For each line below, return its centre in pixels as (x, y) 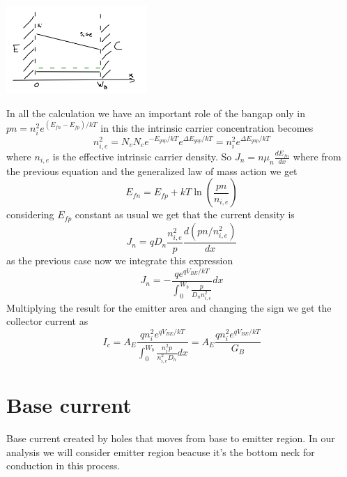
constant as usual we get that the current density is (185, 214)
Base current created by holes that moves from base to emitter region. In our (171, 438)
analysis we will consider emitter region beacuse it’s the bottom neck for (161, 452)
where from (317, 157)
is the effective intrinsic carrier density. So (142, 157)
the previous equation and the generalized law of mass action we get (152, 171)
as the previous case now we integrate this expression (120, 260)
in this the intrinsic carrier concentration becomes (207, 127)
